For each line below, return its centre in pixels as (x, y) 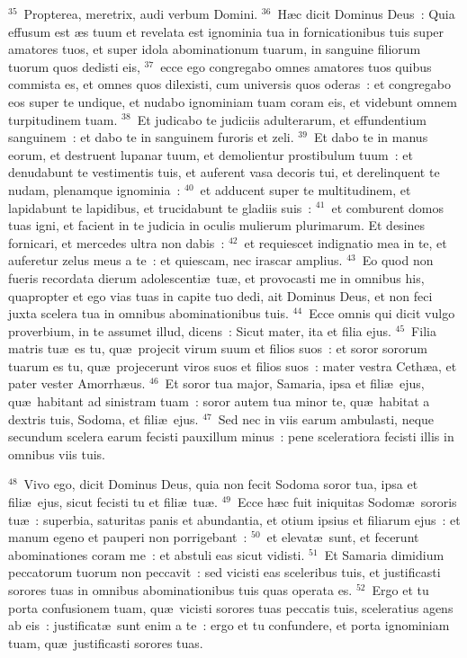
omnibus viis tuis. (57, 453)
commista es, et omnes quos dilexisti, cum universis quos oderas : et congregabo (229, 84)
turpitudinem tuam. (63, 119)
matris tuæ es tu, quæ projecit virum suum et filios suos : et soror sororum (218, 348)
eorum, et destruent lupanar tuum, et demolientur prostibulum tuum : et (211, 154)
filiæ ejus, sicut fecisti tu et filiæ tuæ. (113, 502)
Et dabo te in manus (371, 137)
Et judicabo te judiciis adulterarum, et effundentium (282, 119)
